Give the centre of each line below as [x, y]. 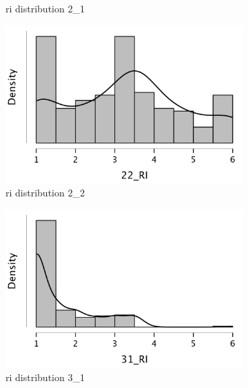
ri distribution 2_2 [45, 193]
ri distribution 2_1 [45, 8]
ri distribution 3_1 [45, 377]
